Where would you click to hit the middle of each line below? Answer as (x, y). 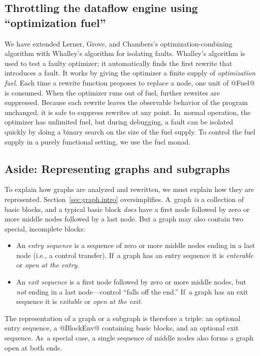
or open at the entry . (48, 265)
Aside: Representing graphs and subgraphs (117, 168)
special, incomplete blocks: (45, 228)
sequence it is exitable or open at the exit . (79, 301)
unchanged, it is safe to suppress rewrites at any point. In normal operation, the (128, 112)
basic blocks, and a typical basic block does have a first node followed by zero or (127, 209)
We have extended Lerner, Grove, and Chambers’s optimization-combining (119, 43)
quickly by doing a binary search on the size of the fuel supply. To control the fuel (130, 131)
